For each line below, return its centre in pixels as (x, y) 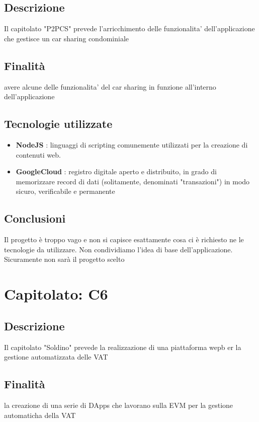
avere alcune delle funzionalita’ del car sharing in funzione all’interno (110, 86)
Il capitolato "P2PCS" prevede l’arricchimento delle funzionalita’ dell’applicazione (129, 28)
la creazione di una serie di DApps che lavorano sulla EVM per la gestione (119, 405)
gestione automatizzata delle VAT (56, 357)
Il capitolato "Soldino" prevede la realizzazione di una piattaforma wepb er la (123, 347)
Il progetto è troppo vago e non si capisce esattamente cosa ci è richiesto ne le (124, 239)
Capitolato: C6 (56, 294)
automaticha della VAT (40, 415)
